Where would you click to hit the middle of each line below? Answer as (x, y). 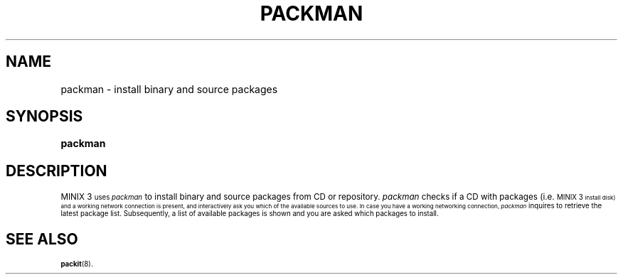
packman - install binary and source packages (169, 89)
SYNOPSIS (44, 117)
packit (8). (77, 264)
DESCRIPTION (57, 171)
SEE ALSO (42, 239)
